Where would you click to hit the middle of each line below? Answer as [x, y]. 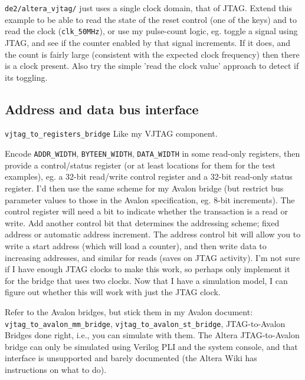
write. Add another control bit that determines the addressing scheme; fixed [142, 222]
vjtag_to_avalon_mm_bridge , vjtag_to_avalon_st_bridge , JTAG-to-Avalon [145, 323]
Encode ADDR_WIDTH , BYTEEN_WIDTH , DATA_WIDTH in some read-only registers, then [152, 153]
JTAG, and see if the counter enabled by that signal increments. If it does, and [148, 42]
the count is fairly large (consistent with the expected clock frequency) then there [152, 54]
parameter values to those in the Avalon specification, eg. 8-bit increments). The [150, 199]
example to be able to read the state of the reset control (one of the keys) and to [151, 19]
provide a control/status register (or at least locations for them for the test [140, 165]
